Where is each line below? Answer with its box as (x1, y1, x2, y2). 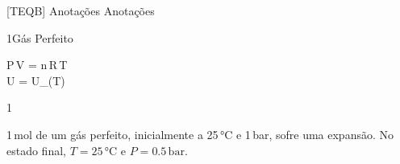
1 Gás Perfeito (6, 29, 73, 46)
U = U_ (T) (6, 72, 65, 88)
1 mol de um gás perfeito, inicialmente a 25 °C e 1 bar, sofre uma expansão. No (6, 125, 394, 142)
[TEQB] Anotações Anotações (6, 2, 155, 18)
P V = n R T (6, 56, 68, 73)
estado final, (6, 141, 66, 158)
